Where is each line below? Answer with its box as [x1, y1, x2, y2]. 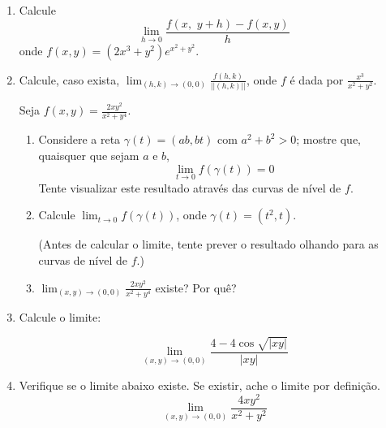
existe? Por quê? [155, 279, 237, 296]
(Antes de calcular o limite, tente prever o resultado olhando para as [38, 236, 379, 253]
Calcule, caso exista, [19, 71, 120, 88]
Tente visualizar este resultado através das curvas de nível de [38, 179, 341, 196]
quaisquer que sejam [38, 147, 139, 164]
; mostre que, [296, 131, 361, 148]
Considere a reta [38, 131, 121, 148]
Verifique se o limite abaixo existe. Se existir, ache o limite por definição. [19, 376, 381, 393]
